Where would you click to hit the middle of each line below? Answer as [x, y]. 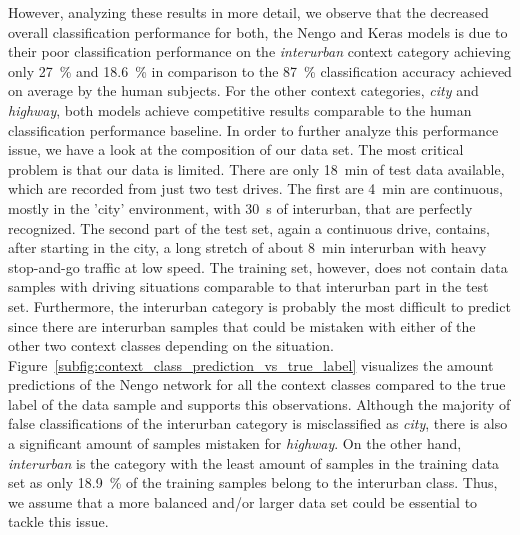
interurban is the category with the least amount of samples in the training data [254, 462]
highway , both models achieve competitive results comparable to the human [240, 109]
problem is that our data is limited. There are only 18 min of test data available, [256, 168]
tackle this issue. [58, 521]
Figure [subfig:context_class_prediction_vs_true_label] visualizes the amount [251, 364]
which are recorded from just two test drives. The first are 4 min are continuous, [255, 188]
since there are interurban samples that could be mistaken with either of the [242, 325]
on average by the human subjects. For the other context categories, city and [243, 90]
